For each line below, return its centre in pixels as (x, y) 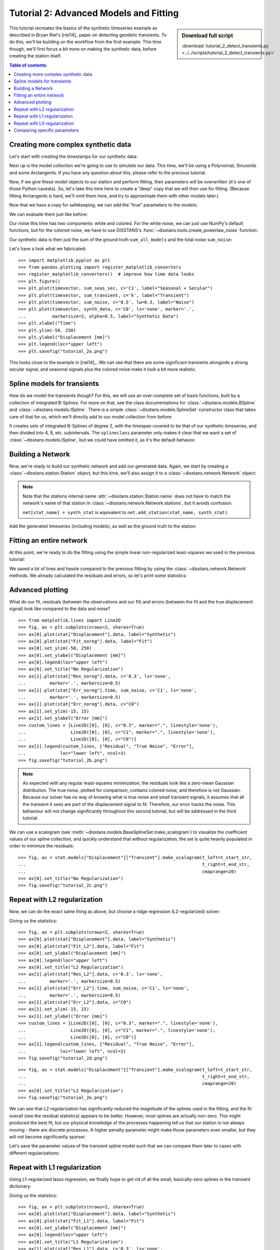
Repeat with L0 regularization (44, 123)
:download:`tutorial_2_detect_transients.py (225, 45)
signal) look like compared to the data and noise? (60, 609)
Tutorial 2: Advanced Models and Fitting (94, 13)
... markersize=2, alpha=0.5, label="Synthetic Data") (99, 316)
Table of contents (28, 65)
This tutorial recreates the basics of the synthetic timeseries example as (83, 28)
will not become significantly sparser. (48, 1137)
